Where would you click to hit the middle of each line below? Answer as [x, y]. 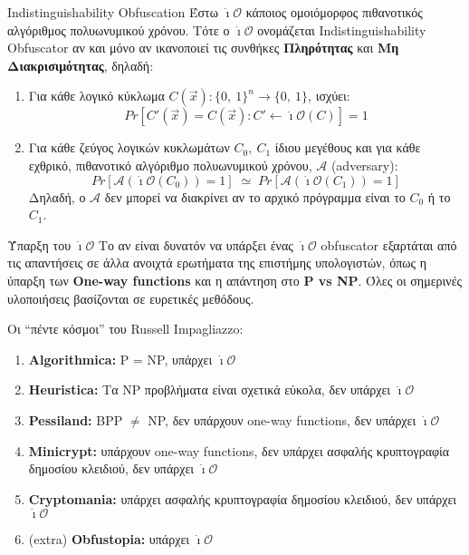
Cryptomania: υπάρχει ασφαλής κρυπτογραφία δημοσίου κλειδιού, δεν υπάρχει [243, 498]
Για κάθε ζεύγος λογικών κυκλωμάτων [129, 147]
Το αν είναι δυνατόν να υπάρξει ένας [196, 244]
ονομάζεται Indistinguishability [342, 29]
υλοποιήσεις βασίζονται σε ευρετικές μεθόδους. [131, 298]
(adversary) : [364, 165]
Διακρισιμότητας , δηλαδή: [81, 65]
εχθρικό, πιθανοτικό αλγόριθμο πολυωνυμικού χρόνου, [170, 165]
